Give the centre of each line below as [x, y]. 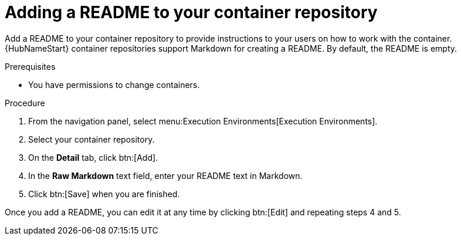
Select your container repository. [91, 139]
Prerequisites [30, 66]
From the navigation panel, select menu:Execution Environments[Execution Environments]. [203, 121]
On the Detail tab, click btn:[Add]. [93, 157]
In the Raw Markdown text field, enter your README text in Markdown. [165, 175]
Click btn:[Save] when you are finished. [104, 194]
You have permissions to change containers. [114, 84]
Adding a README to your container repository [191, 12]
